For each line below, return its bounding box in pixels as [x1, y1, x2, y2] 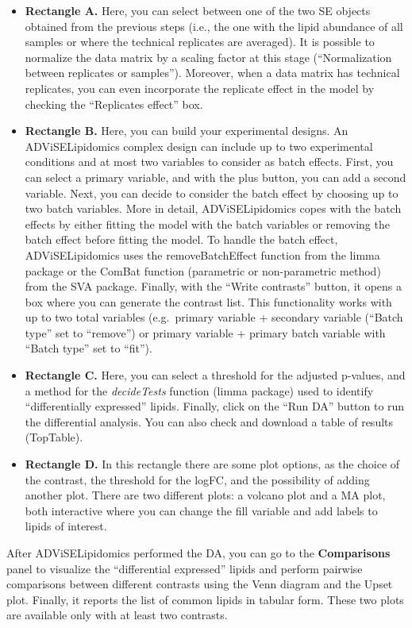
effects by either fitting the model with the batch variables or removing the [25, 215, 390, 232]
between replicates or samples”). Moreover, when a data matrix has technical [25, 64, 400, 81]
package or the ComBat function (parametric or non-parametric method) [25, 262, 381, 279]
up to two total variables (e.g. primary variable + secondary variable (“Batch [25, 309, 403, 326]
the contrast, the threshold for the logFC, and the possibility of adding [25, 471, 370, 487]
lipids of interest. [25, 518, 107, 534]
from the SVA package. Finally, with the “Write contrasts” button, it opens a [25, 278, 402, 295]
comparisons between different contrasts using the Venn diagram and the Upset [6, 576, 393, 592]
